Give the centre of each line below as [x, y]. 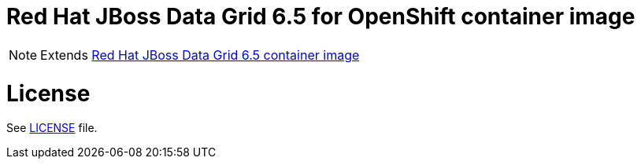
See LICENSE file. [52, 128]
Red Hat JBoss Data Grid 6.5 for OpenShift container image [321, 16]
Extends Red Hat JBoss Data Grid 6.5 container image [200, 55]
